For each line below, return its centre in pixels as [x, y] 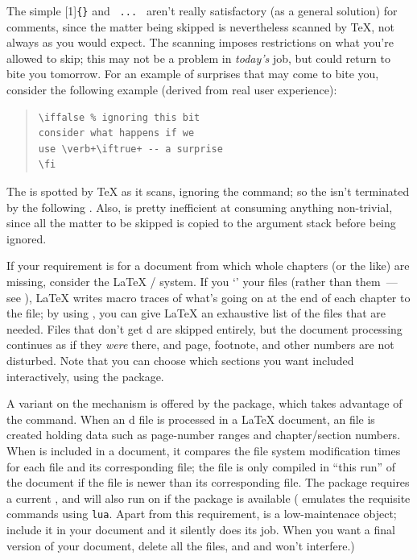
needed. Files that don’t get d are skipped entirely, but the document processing [204, 328]
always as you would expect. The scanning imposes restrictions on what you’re [200, 42]
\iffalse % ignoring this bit [119, 117]
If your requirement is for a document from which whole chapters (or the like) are [208, 265]
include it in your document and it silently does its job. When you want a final [201, 529]
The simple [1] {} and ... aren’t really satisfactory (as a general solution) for [202, 10]
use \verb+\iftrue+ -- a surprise [130, 149]
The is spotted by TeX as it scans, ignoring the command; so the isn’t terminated [208, 191]
